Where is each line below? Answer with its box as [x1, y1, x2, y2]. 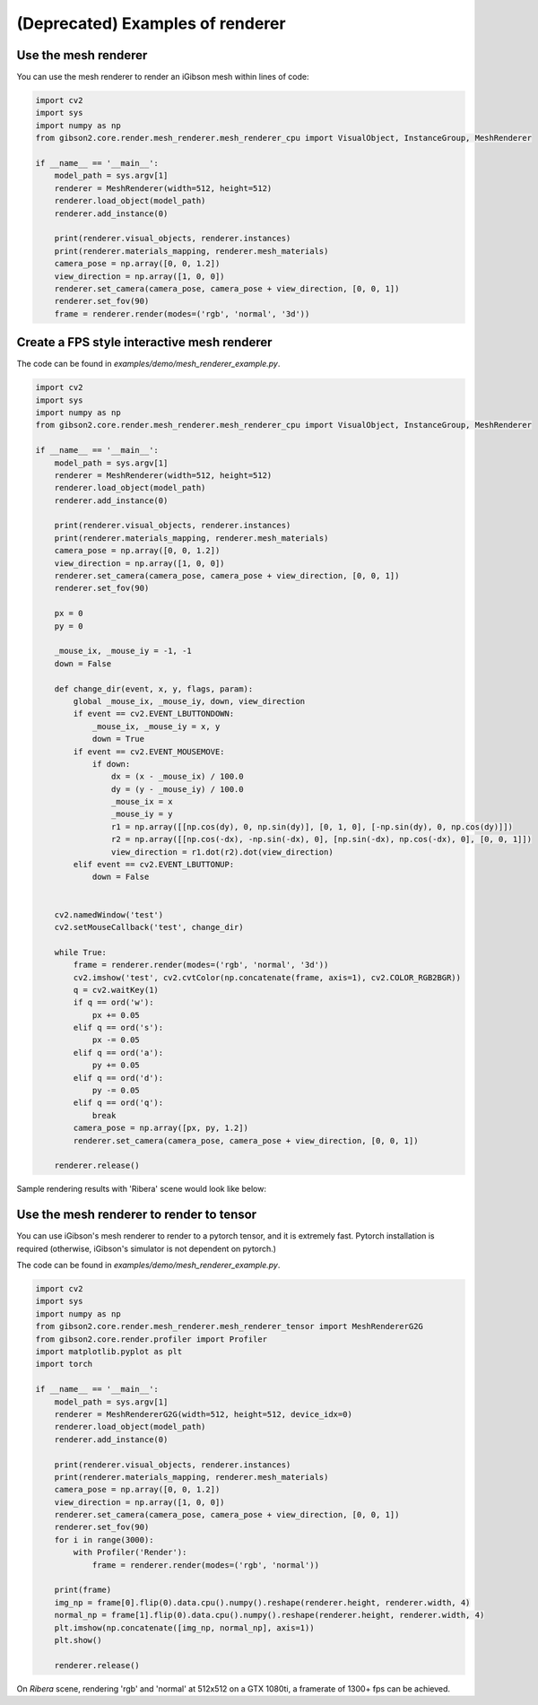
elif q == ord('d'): [73, 1073, 164, 1083]
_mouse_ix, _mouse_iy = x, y [91, 721, 221, 731]
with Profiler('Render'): [73, 1547, 187, 1558]
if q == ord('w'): [73, 997, 154, 1008]
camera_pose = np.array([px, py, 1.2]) [73, 1123, 248, 1134]
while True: [54, 947, 108, 957]
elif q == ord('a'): [73, 1048, 164, 1057]
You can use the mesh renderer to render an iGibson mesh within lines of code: [16, 72, 309, 83]
